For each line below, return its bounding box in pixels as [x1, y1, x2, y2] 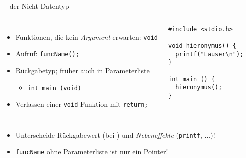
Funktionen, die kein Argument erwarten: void [15, 31, 158, 42]
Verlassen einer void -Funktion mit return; [15, 99, 148, 109]
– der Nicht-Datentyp [4, 1, 69, 11]
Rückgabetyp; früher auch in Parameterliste [15, 65, 150, 75]
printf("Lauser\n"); [175, 50, 244, 58]
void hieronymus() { [168, 42, 237, 49]
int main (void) [27, 84, 81, 92]
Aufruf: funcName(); [15, 48, 79, 59]
